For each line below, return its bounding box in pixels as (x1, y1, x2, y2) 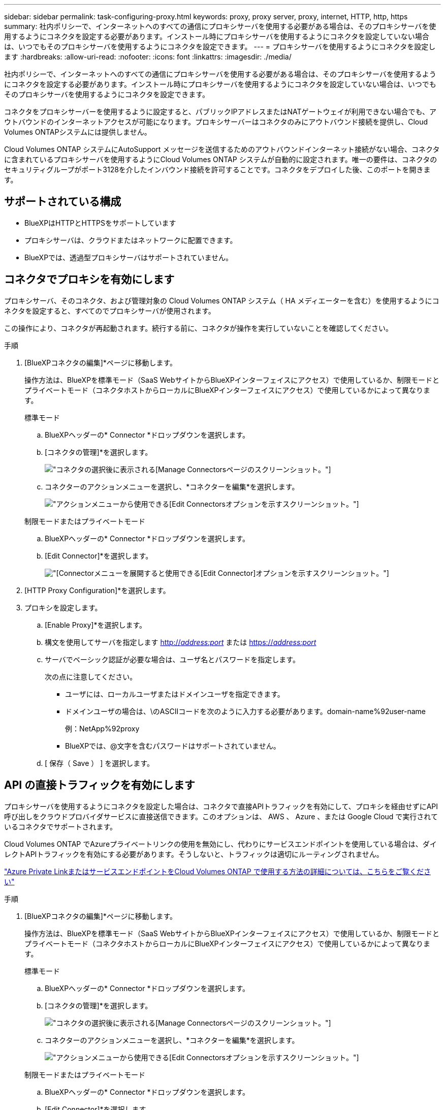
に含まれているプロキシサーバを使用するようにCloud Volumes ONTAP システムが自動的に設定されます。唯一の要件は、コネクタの (4, 155, 437, 164)
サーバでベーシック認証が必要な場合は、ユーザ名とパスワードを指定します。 (45, 655, 300, 664)
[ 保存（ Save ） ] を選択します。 (45, 758, 154, 767)
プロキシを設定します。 (24, 603, 102, 612)
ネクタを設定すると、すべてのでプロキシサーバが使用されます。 (4, 306, 215, 315)
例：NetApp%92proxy (65, 724, 140, 733)
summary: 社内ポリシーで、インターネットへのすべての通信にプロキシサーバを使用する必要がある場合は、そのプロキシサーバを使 (4, 22, 436, 30)
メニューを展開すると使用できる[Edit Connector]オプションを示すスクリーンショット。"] (94, 568, 389, 577)
